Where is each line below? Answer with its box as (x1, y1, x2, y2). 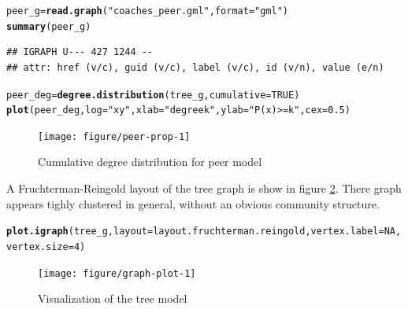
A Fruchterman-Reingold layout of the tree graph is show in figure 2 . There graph (6, 180, 402, 197)
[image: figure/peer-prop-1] (38, 131, 191, 142)
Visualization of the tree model (38, 290, 187, 307)
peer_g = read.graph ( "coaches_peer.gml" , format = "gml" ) (6, 6, 289, 17)
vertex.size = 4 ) (6, 241, 86, 252)
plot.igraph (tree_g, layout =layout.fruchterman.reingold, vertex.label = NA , (6, 226, 402, 237)
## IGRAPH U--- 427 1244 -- (6, 46, 154, 58)
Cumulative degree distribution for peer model (38, 153, 262, 170)
